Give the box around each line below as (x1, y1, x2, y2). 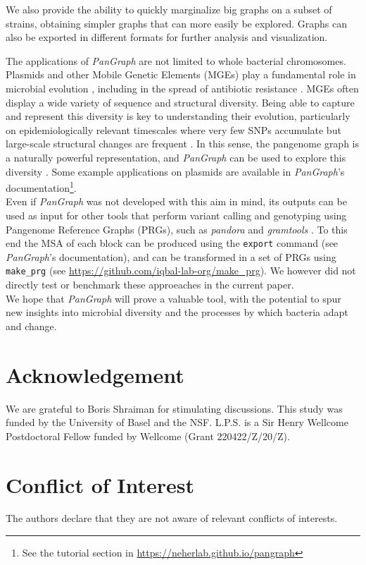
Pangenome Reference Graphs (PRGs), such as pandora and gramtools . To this (6, 221, 348, 236)
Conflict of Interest (6, 470, 195, 499)
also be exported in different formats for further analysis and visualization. (6, 30, 328, 44)
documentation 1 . (6, 178, 77, 195)
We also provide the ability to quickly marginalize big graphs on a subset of (6, 2, 332, 16)
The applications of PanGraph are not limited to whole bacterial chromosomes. (6, 53, 346, 68)
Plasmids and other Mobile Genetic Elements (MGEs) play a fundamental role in (6, 67, 356, 82)
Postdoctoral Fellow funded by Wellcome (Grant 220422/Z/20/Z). (6, 428, 290, 443)
